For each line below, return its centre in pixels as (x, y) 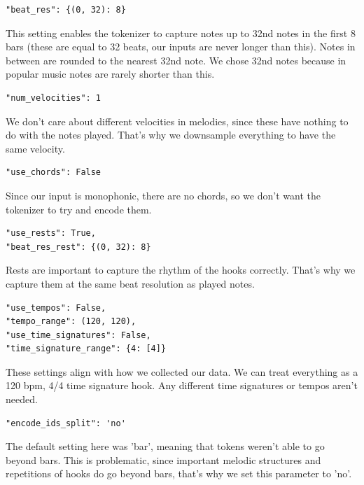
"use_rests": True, (51, 233)
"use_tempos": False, (56, 308)
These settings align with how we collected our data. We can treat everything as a (182, 371)
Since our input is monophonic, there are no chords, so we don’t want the (163, 195)
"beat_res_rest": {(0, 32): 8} (78, 247)
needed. (22, 399)
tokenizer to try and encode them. (79, 209)
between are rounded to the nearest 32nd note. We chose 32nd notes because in (176, 60)
